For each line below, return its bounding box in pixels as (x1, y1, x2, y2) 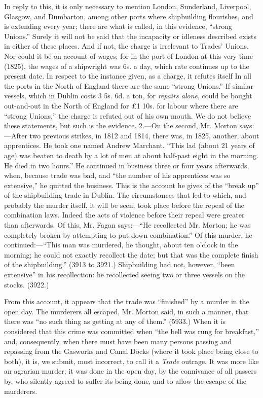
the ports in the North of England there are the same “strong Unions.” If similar (4, 80, 253, 91)
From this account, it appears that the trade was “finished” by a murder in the (4, 296, 249, 307)
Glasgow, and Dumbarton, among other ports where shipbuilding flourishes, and (4, 11, 253, 21)
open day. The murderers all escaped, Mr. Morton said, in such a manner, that (4, 306, 249, 316)
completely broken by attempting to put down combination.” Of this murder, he (4, 229, 252, 240)
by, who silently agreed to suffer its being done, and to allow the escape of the (4, 375, 246, 386)
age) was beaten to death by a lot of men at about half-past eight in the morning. (4, 150, 258, 160)
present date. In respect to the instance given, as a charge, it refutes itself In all (4, 70, 251, 81)
